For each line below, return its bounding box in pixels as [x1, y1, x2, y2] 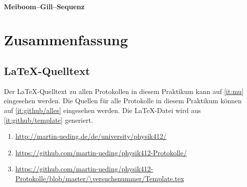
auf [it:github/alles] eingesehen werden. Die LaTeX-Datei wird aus [4, 105, 201, 115]
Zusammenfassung [4, 30, 128, 50]
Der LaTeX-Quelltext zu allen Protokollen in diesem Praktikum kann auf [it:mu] [4, 86, 244, 96]
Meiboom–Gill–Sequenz [4, 1, 85, 11]
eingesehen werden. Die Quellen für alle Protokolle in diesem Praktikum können [4, 95, 242, 106]
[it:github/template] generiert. [4, 114, 93, 125]
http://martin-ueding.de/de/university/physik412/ [15, 131, 167, 141]
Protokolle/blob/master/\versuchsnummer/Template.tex [15, 173, 184, 183]
